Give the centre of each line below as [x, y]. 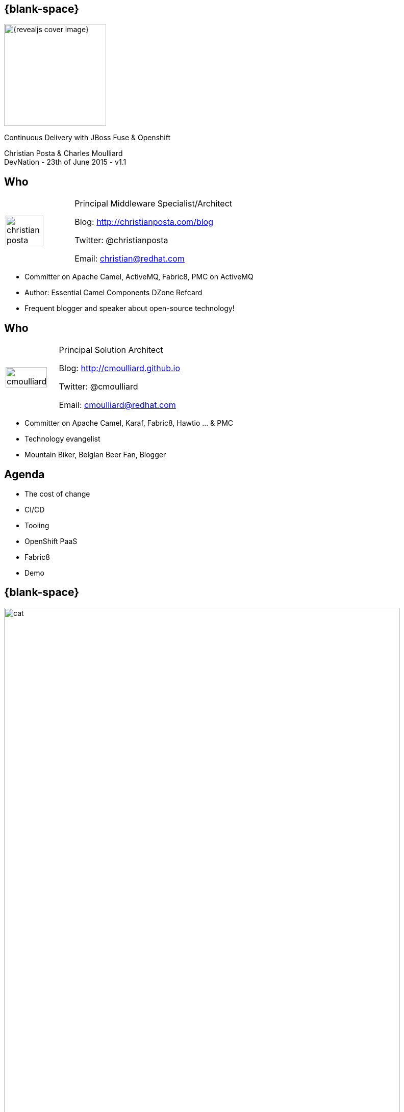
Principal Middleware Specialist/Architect [154, 204]
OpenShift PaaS [51, 541]
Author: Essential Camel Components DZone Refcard [113, 293]
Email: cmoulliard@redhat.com [117, 405]
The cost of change [57, 494]
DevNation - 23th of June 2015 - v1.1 [65, 162]
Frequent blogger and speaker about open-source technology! [130, 308]
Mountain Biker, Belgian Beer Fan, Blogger [95, 455]
